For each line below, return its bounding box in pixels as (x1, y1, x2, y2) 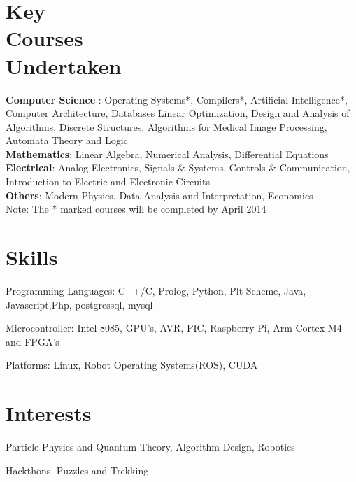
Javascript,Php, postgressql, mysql (6, 297, 153, 311)
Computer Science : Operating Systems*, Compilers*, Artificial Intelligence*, (6, 92, 348, 106)
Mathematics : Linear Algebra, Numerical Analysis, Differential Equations (6, 146, 329, 161)
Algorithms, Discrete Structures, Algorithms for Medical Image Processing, (6, 119, 327, 134)
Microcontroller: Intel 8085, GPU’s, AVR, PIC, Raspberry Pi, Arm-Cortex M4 (6, 320, 342, 335)
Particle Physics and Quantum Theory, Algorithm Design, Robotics (6, 439, 295, 454)
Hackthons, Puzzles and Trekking (6, 462, 149, 477)
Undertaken (6, 51, 122, 80)
